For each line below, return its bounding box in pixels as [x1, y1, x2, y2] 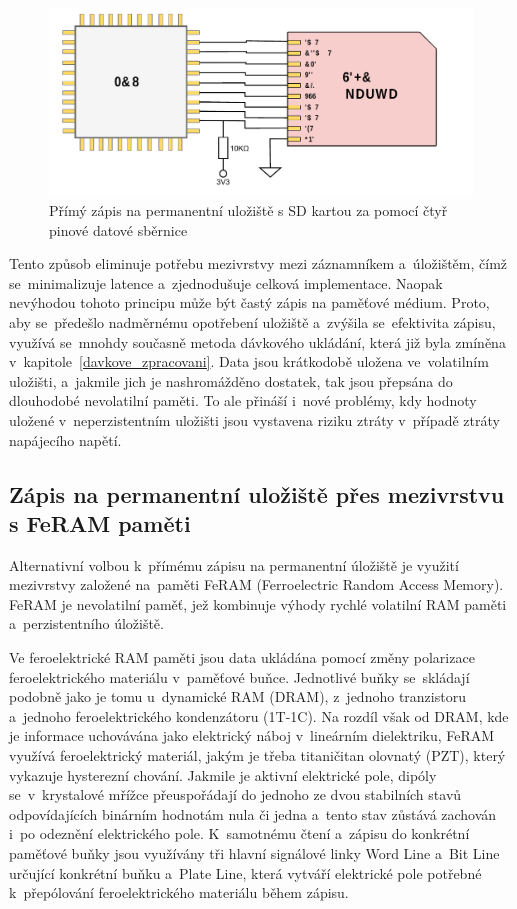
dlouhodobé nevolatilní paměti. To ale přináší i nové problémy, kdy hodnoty [9, 390, 477, 411]
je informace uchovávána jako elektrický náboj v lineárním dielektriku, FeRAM [9, 725, 495, 746]
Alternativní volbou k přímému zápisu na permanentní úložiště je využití [9, 554, 459, 575]
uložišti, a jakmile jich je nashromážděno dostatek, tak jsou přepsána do [9, 370, 453, 391]
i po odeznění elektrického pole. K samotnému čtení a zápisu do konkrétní [9, 823, 470, 844]
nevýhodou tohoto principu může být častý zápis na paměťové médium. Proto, [9, 292, 490, 313]
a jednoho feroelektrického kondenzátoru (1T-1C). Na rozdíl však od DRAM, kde [9, 705, 509, 726]
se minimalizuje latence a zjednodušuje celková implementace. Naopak [9, 272, 443, 293]
